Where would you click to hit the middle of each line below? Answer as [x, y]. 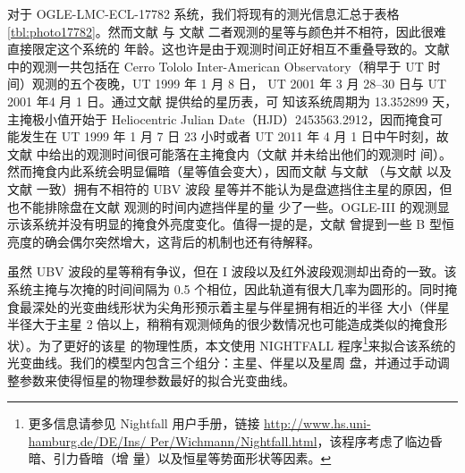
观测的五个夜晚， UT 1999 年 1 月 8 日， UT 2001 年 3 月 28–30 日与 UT [239, 84]
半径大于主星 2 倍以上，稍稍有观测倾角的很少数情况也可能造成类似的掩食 [221, 324]
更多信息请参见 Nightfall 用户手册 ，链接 [144, 423]
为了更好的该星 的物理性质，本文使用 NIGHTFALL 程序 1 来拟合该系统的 [247, 343]
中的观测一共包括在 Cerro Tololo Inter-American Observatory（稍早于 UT [216, 66]
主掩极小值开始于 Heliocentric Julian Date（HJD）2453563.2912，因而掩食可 [225, 118]
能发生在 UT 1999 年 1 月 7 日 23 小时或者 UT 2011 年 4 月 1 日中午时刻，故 [228, 136]
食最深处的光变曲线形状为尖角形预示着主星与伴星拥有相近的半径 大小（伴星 [228, 306]
